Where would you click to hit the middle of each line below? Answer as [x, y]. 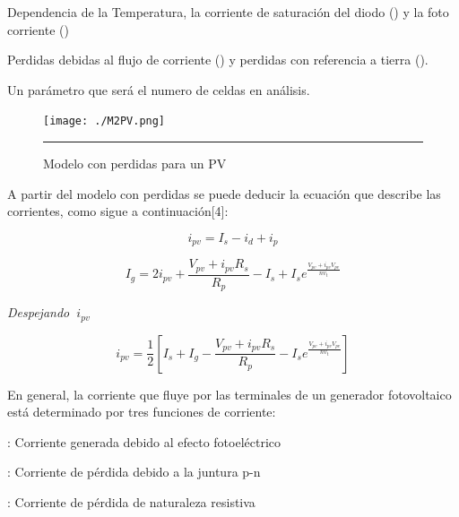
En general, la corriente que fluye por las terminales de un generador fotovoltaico [229, 394]
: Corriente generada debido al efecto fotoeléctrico [144, 441]
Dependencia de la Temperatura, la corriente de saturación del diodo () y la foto [228, 12]
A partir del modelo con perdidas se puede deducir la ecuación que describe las [224, 193]
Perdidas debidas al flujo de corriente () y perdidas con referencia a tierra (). [218, 60]
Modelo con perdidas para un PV [135, 164]
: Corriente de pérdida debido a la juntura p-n [134, 472]
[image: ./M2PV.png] [104, 121]
